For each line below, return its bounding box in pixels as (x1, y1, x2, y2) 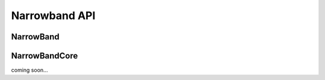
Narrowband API (11, 9, 96, 22)
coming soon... (11, 66, 48, 74)
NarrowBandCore (11, 51, 78, 61)
